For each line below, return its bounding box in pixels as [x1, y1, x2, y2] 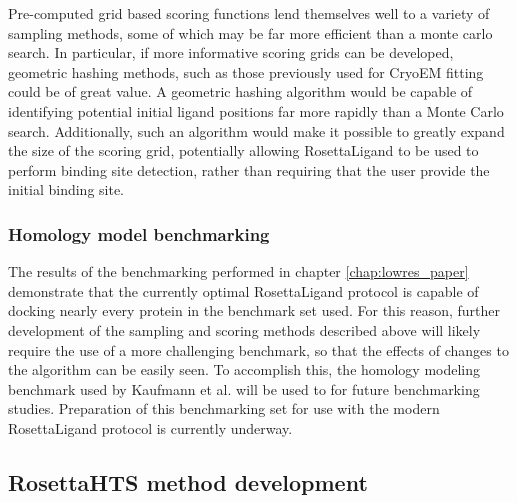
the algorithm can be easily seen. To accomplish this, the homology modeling [8, 359, 481, 380]
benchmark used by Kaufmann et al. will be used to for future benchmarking [8, 378, 480, 399]
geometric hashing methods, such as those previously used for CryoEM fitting [8, 61, 484, 82]
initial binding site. [8, 179, 125, 200]
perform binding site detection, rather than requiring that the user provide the [8, 159, 490, 180]
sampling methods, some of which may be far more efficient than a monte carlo [8, 22, 493, 43]
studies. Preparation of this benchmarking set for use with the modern [8, 398, 440, 419]
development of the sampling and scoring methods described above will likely [8, 319, 481, 340]
